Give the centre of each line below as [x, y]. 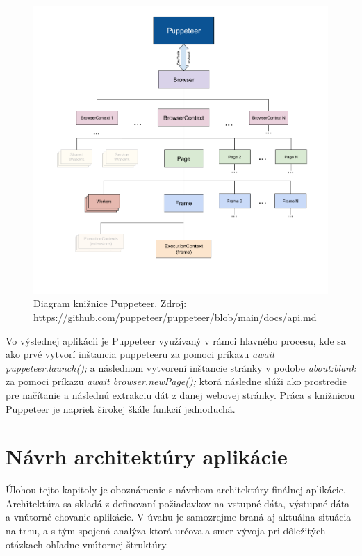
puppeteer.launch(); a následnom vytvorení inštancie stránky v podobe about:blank [181, 367]
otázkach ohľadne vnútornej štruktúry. [87, 544]
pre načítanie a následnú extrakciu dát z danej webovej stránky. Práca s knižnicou [180, 394]
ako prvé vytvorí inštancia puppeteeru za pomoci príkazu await [140, 354]
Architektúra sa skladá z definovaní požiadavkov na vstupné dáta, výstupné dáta [178, 503]
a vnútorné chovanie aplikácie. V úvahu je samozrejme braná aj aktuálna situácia [179, 517]
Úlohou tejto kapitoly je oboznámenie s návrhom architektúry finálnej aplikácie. [176, 490]
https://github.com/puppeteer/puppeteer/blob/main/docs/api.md [175, 317]
